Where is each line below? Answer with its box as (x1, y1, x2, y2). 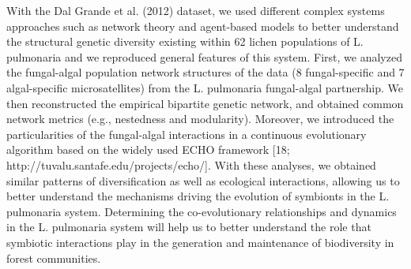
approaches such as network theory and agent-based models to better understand (6, 17, 399, 34)
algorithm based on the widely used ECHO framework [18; (6, 141, 290, 158)
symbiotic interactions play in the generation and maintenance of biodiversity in (6, 234, 394, 250)
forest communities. (6, 249, 101, 266)
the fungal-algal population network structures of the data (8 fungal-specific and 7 (6, 64, 405, 80)
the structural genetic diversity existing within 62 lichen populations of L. (6, 33, 364, 50)
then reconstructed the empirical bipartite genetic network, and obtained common (6, 95, 404, 111)
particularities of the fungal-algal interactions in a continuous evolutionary (6, 125, 367, 142)
